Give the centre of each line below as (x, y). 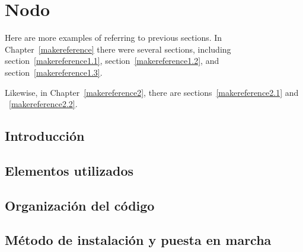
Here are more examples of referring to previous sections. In (114, 38)
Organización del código (80, 205)
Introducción (45, 136)
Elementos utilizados (69, 170)
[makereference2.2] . (43, 104)
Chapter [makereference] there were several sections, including (118, 49)
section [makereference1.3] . (54, 72)
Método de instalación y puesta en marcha (138, 240)
